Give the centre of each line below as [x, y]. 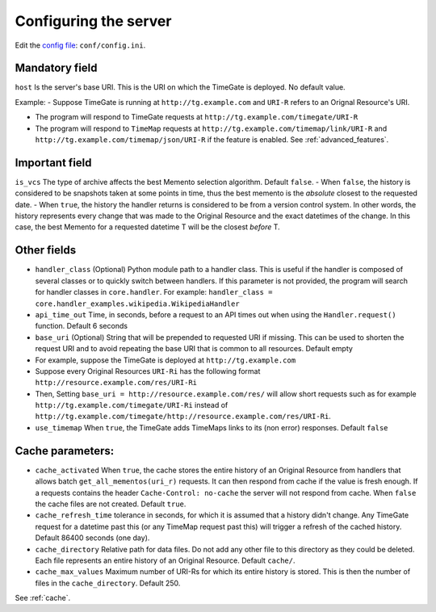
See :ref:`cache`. [43, 598]
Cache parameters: [65, 451]
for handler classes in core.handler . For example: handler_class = [154, 292]
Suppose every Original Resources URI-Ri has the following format [148, 371]
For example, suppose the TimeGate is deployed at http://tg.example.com [166, 360]
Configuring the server [93, 21]
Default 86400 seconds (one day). [92, 538]
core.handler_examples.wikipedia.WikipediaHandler [137, 304]
